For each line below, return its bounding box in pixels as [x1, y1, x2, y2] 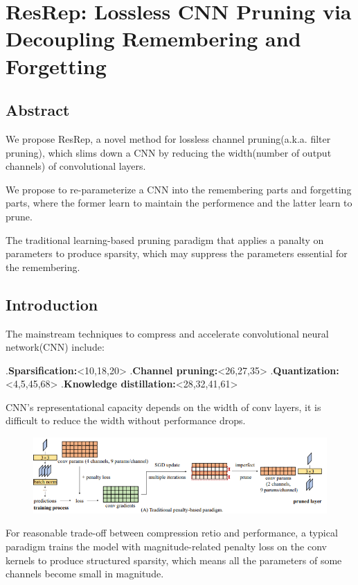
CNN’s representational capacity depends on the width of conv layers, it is [6, 399, 321, 414]
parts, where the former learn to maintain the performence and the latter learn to [6, 195, 352, 210]
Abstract [6, 99, 70, 121]
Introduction [6, 293, 98, 315]
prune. [6, 209, 33, 223]
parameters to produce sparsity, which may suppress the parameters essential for [6, 246, 348, 261]
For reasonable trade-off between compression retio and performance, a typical [6, 525, 338, 540]
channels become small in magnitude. [6, 566, 164, 581]
